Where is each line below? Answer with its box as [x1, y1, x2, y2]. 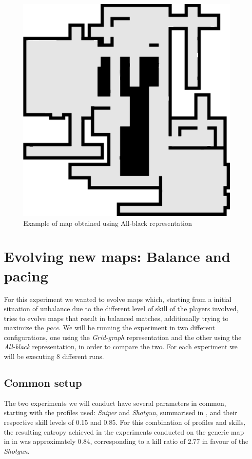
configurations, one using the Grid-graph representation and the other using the [4, 332, 242, 342]
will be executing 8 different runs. [4, 351, 104, 361]
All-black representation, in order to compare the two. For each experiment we [4, 341, 238, 352]
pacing [4, 265, 48, 285]
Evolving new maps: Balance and [4, 246, 231, 266]
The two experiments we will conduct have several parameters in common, [4, 398, 226, 408]
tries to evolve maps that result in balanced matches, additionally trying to [4, 313, 229, 323]
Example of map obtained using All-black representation [23, 218, 192, 228]
